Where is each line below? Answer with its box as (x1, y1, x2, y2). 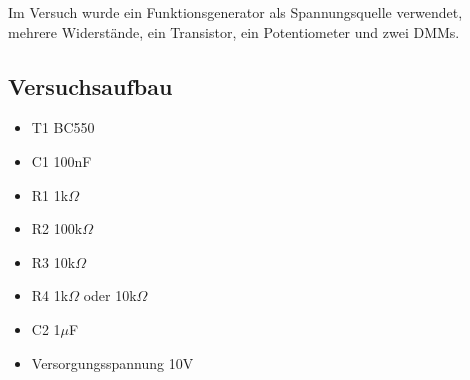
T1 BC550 (31, 117, 95, 138)
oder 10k (83, 285, 137, 306)
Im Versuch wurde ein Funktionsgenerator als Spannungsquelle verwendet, (8, 2, 463, 22)
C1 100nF (31, 150, 92, 171)
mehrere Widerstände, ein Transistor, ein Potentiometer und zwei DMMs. (8, 21, 460, 42)
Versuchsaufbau (8, 70, 173, 101)
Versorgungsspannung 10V (31, 352, 194, 373)
